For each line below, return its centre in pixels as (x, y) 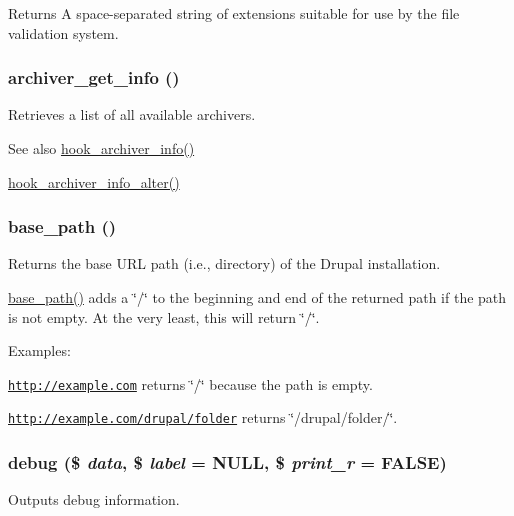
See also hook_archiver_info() (101, 148)
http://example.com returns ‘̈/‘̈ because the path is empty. (190, 383)
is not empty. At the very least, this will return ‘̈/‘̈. (164, 316)
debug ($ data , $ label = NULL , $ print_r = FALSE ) (227, 462)
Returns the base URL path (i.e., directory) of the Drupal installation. (224, 263)
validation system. (63, 32)
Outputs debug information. (94, 499)
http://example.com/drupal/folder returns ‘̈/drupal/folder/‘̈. (203, 417)
